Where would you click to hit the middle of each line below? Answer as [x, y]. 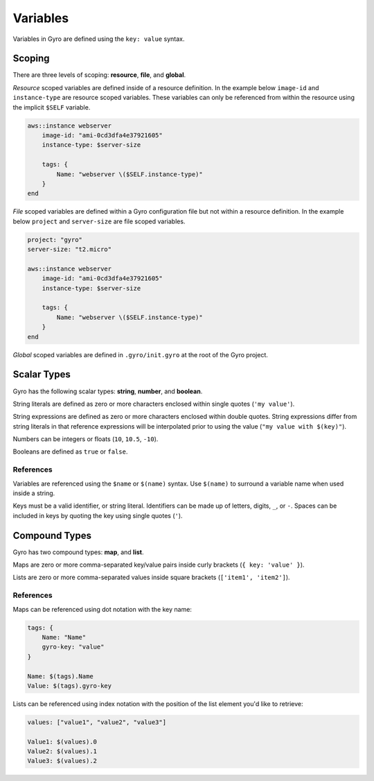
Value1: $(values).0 [62, 741]
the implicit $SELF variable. [52, 107]
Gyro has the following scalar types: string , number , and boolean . [108, 391]
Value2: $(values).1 [62, 752]
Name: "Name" [64, 637]
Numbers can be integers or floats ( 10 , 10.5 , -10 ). [86, 439]
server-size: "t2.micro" [70, 249]
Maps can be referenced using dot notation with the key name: [102, 609]
